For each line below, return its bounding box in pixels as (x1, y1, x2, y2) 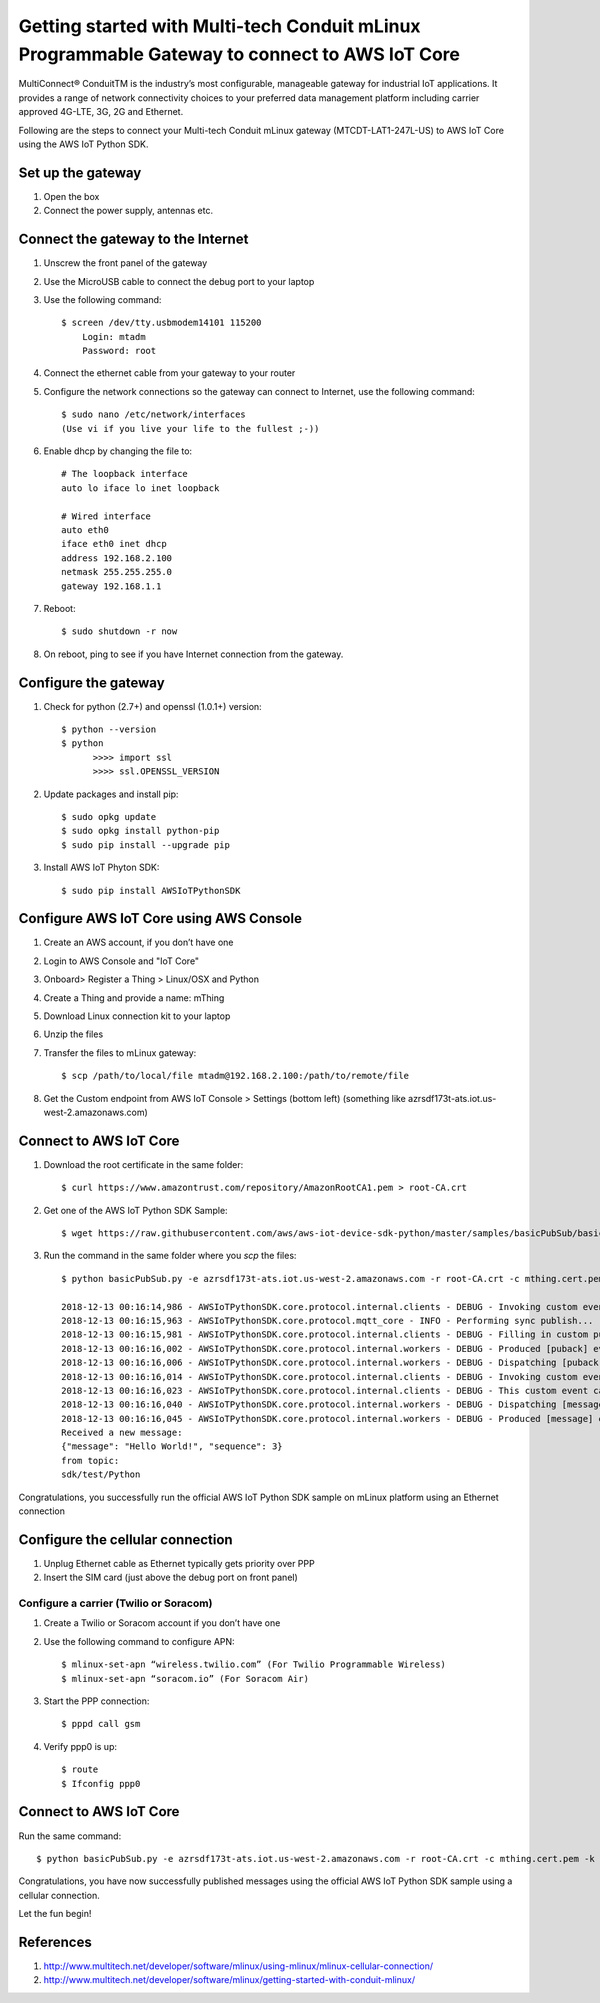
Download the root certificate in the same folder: (43, 1158, 244, 1170)
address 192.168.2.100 (61, 552, 173, 564)
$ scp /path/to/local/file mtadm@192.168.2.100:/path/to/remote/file (61, 1070, 410, 1082)
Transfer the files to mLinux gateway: (43, 1046, 197, 1059)
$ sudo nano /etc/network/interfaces (61, 409, 247, 420)
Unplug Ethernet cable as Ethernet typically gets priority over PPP (43, 1557, 315, 1569)
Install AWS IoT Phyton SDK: (43, 861, 160, 874)
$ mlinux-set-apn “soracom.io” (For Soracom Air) (61, 1673, 310, 1684)
